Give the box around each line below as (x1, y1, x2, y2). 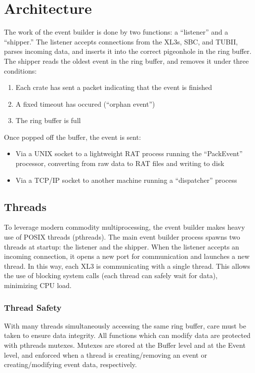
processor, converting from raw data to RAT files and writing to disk (15, 158, 224, 168)
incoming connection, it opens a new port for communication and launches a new (4, 251, 250, 261)
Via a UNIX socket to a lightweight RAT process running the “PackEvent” (15, 148, 243, 159)
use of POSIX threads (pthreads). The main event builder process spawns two (4, 232, 240, 242)
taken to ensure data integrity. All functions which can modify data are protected (4, 330, 251, 340)
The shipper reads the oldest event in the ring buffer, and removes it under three (4, 55, 249, 66)
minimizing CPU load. (4, 280, 72, 290)
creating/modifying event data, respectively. (4, 359, 137, 370)
